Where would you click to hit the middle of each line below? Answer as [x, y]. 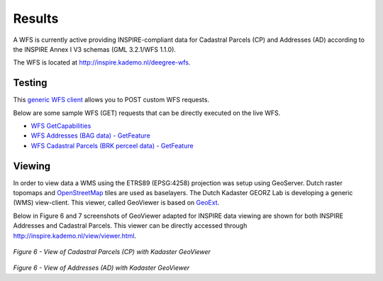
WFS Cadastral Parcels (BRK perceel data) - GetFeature [112, 145]
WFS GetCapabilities [61, 126]
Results [36, 18]
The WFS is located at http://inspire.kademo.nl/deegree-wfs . [102, 62]
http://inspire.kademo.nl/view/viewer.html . [75, 236]
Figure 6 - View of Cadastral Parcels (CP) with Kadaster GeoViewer [112, 252]
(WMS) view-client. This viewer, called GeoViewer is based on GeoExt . [116, 203]
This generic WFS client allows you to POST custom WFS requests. [111, 100]
